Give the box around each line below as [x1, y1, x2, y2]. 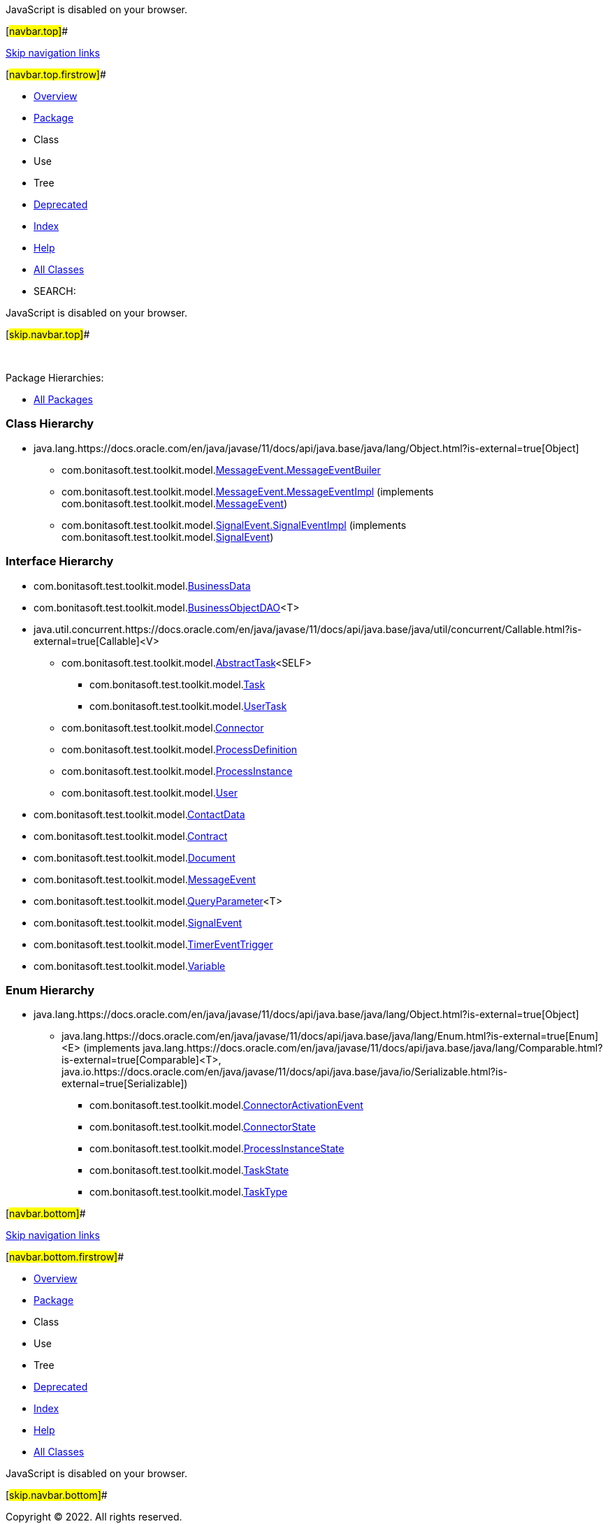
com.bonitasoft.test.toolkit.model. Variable [34, 959, 226, 972]
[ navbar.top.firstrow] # [6, 68, 106, 80]
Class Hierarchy [6, 416, 94, 431]
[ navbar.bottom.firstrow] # [6, 1251, 124, 1263]
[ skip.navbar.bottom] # [6, 1489, 108, 1502]
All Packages [34, 393, 93, 405]
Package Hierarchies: [6, 372, 104, 384]
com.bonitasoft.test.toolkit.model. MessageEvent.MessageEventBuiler [61, 463, 381, 476]
